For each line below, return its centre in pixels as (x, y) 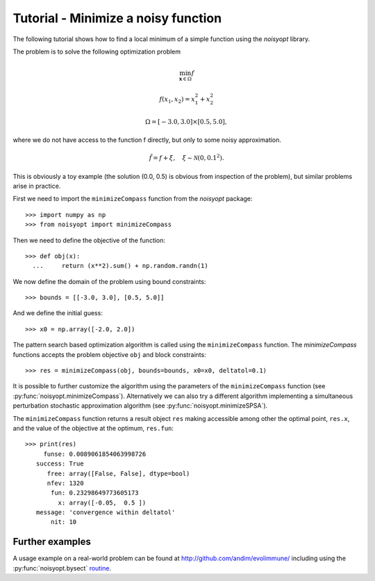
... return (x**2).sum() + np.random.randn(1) (120, 266)
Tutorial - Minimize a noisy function (117, 18)
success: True (60, 464)
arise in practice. (37, 186)
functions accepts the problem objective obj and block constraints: (109, 354)
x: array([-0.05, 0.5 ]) (102, 502)
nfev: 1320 (65, 483)
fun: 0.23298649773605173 (95, 493)
